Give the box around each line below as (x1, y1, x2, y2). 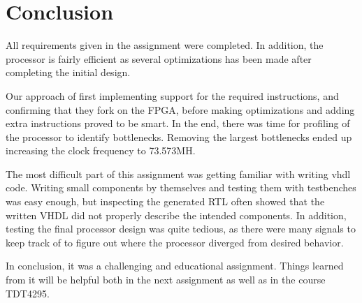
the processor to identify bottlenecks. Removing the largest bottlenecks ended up (6, 129, 352, 144)
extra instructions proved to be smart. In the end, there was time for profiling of (6, 116, 350, 131)
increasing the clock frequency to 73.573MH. (6, 143, 196, 158)
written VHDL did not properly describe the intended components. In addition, (6, 207, 347, 222)
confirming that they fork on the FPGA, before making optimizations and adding (6, 102, 355, 117)
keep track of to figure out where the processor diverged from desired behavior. (6, 235, 344, 249)
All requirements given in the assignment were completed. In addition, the (6, 38, 324, 52)
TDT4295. (6, 286, 50, 300)
